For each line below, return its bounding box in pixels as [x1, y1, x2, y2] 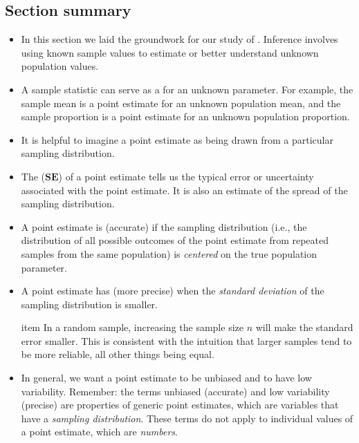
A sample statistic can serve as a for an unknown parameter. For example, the [21, 82, 353, 96]
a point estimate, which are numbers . [21, 424, 178, 439]
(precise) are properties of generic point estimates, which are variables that [21, 397, 339, 412]
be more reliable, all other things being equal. [21, 347, 214, 361]
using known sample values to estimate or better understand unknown [21, 45, 319, 59]
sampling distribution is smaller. [21, 296, 158, 311]
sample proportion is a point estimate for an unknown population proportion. [21, 109, 350, 124]
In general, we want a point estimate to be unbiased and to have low [21, 370, 312, 385]
